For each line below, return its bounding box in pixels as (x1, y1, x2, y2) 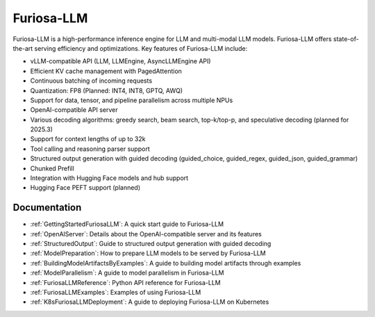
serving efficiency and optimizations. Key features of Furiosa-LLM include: (34, 44, 248, 52)
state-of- (333, 35, 359, 43)
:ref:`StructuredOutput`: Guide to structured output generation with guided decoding (30, 240, 272, 248)
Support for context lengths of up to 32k (30, 135, 146, 143)
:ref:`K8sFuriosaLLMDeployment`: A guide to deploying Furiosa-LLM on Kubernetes (30, 298, 269, 306)
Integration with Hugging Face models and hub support (30, 174, 189, 182)
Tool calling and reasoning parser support (30, 145, 150, 153)
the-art (12, 44, 33, 52)
